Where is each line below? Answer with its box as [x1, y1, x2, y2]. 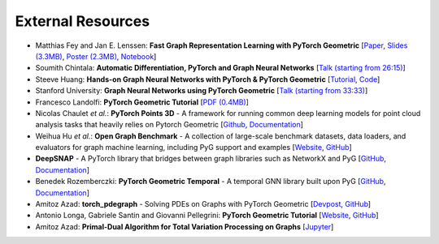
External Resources [15, 12, 150, 30]
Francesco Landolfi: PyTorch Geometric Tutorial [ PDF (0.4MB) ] [35, 97, 250, 107]
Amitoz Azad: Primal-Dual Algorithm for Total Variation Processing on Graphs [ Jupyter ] [35, 221, 334, 231]
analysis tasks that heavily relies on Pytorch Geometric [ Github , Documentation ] [35, 120, 304, 130]
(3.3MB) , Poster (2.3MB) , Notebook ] [35, 51, 157, 61]
